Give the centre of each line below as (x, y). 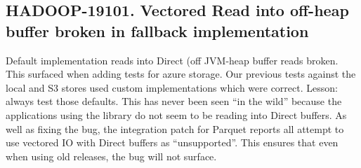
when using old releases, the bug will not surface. (111, 156)
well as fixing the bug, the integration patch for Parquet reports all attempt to (175, 128)
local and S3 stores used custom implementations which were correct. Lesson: (172, 87)
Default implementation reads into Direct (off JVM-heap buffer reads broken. (172, 60)
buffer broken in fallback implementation (157, 30)
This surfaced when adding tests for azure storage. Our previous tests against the (181, 74)
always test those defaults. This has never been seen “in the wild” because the (174, 101)
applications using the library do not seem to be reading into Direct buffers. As (176, 114)
